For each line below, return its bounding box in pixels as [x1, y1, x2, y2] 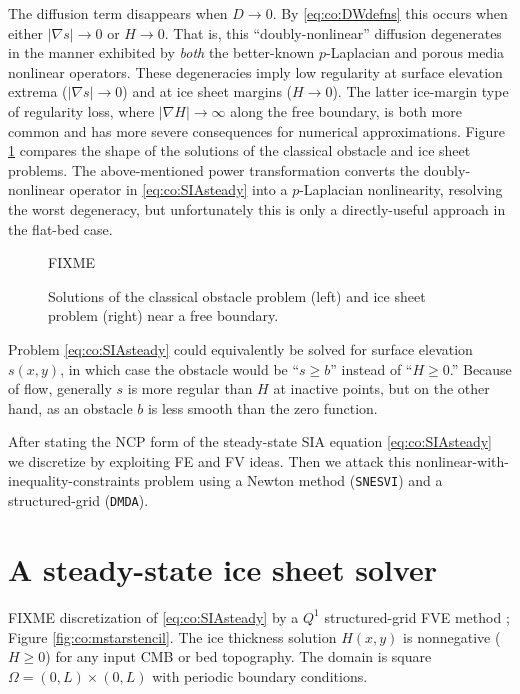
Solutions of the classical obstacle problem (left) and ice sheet [48, 285, 426, 306]
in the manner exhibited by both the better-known [8, 42, 315, 63]
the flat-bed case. [8, 218, 113, 239]
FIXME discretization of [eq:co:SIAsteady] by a [8, 606, 299, 627]
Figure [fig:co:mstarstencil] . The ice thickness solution [8, 626, 337, 647]
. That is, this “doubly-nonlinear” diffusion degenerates [164, 22, 502, 43]
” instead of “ [330, 358, 413, 379]
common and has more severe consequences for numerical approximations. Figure [8, 120, 505, 141]
